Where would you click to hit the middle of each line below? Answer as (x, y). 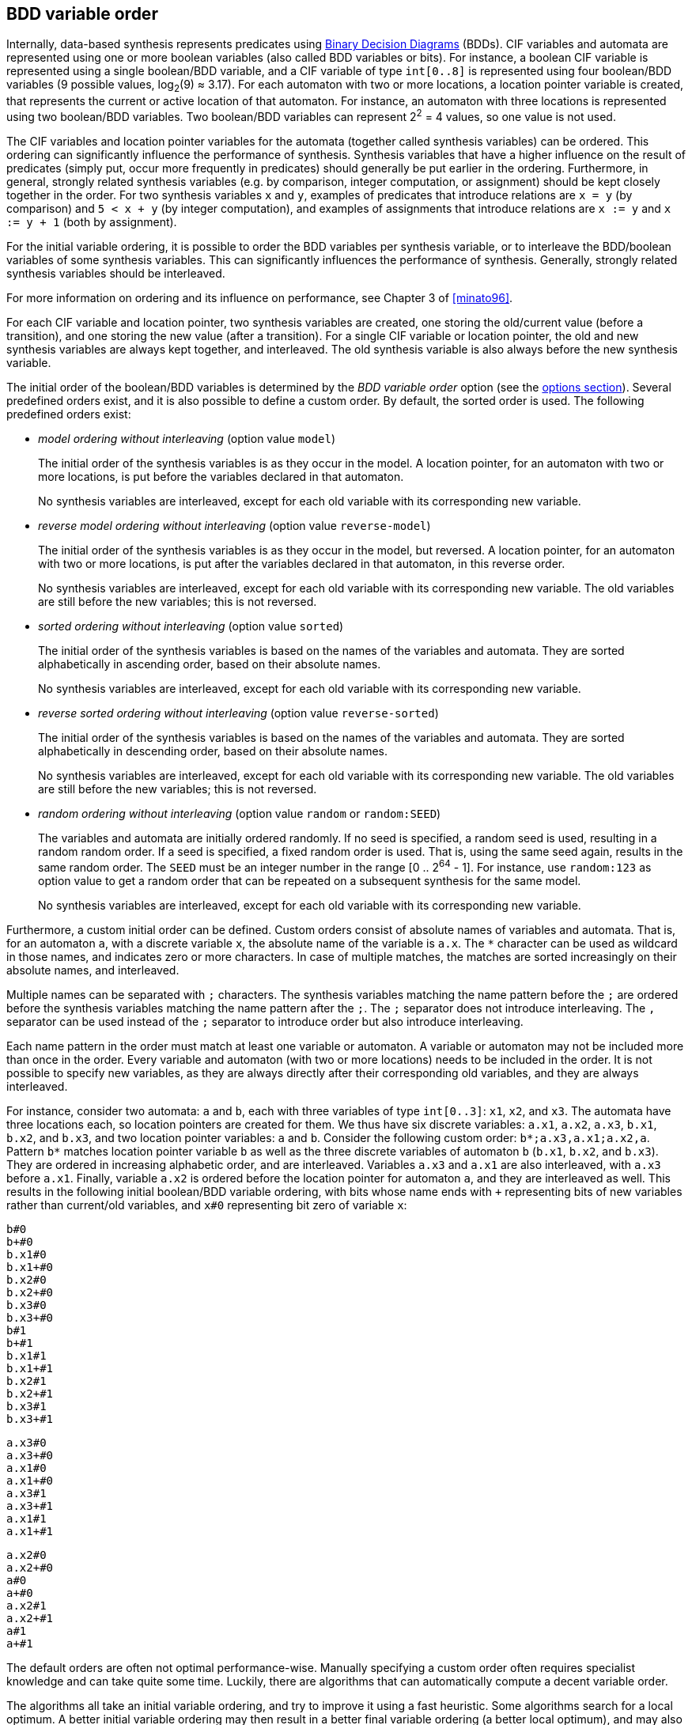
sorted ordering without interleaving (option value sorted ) (191, 626)
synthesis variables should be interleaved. (116, 273)
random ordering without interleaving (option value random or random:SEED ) (240, 813)
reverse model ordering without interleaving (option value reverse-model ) (234, 525)
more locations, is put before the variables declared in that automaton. (221, 476)
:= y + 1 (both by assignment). (92, 221)
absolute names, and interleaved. (93, 970)
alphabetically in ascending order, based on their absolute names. (210, 664)
